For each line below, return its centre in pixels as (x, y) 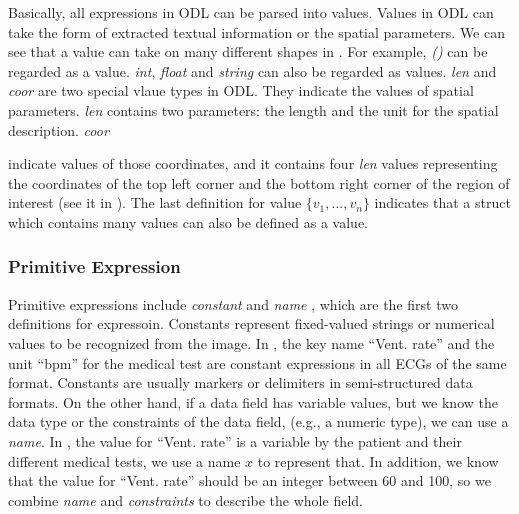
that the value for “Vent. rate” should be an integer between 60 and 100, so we (249, 480)
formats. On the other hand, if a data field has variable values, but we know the (253, 401)
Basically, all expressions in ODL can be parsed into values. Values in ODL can (251, 12)
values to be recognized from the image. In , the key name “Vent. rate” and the (251, 342)
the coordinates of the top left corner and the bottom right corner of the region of (259, 182)
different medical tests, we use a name (124, 460)
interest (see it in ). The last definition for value (155, 202)
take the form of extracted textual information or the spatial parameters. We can (256, 31)
